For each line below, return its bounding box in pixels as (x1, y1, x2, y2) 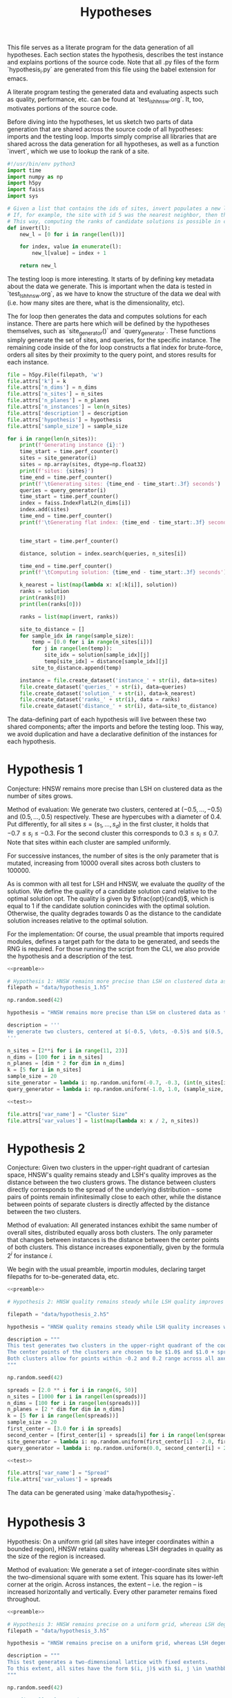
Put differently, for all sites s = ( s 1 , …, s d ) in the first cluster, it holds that (7, 820, 209, 830)
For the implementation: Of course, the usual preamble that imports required (7, 930, 224, 938)
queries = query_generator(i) (19, 486, 107, 494)
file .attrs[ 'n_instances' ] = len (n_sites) (7, 403, 131, 410)
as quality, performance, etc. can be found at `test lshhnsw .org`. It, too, (7, 95, 204, 105)
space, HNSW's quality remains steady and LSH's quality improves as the (7, 1171, 217, 1179)
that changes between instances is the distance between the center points (7, 1236, 220, 1244)
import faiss (7, 186, 45, 193)
